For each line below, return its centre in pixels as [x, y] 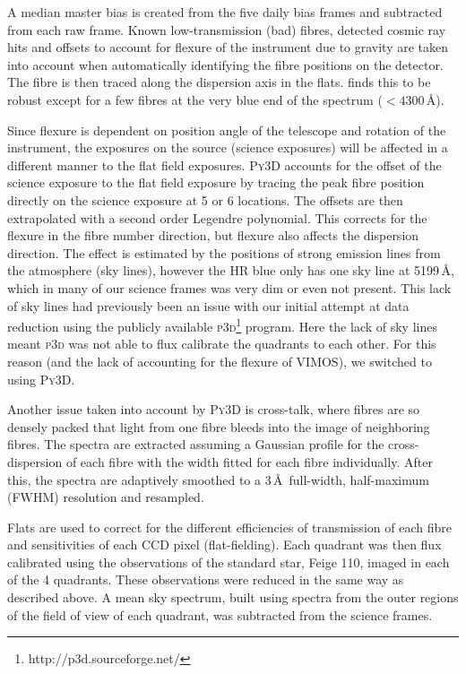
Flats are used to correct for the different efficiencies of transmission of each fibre [229, 527]
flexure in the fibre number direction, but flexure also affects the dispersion [213, 235]
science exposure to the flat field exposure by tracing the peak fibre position [216, 182]
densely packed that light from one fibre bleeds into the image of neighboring [219, 426]
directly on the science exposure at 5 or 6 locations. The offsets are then [205, 199]
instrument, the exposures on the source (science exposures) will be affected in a [228, 147]
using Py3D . [41, 379]
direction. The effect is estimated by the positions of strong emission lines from [224, 252]
